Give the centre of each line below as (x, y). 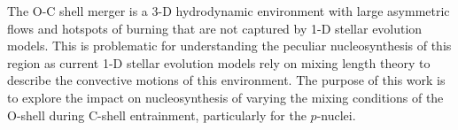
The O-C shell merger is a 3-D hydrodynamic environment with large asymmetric (229, 11)
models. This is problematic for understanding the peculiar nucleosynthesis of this (229, 46)
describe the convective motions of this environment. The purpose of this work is (226, 80)
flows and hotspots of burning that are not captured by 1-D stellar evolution (215, 28)
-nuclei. (336, 115)
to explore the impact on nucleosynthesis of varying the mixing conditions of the (225, 97)
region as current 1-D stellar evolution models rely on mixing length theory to (219, 62)
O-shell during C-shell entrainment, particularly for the (157, 115)
